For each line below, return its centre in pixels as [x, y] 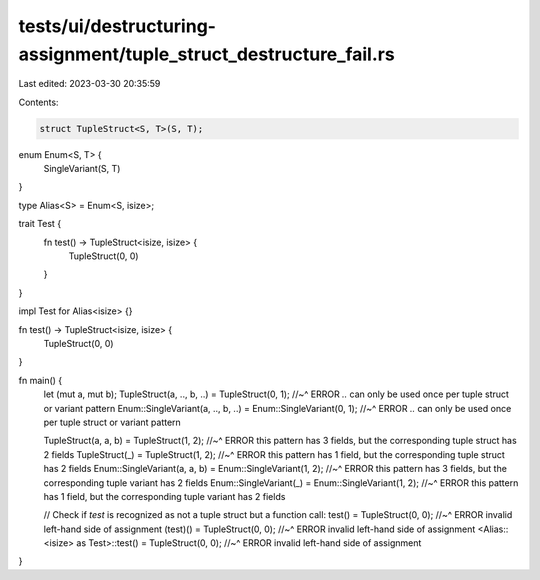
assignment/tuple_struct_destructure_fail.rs [206, 54]
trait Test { [40, 224]
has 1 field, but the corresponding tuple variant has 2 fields [164, 496]
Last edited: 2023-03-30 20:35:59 [89, 84]
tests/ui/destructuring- [117, 26]
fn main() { [40, 380]
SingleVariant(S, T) [82, 169]
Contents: [38, 102]
